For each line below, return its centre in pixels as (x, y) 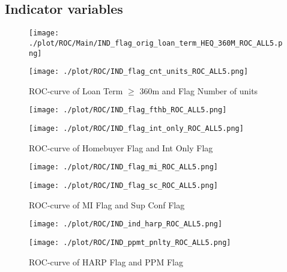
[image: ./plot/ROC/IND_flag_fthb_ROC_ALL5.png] (128, 110)
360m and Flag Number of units (199, 90)
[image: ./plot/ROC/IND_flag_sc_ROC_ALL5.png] (123, 185)
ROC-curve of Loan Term (76, 90)
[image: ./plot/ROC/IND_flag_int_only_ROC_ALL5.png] (136, 129)
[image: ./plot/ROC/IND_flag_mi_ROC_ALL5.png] (123, 167)
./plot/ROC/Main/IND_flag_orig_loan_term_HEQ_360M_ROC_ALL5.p (156, 43)
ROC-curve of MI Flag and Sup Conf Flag (107, 204)
